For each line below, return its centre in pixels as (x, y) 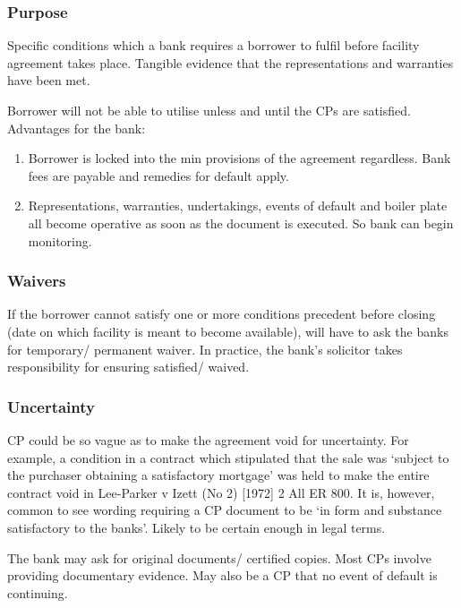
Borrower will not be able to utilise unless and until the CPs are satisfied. (209, 110)
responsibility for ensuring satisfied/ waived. (128, 367)
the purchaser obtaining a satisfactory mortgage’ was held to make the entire (218, 475)
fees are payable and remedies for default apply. (158, 175)
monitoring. (60, 240)
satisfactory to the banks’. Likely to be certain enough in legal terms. (196, 527)
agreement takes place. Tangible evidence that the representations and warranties (230, 62)
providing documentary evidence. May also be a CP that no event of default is (222, 575)
